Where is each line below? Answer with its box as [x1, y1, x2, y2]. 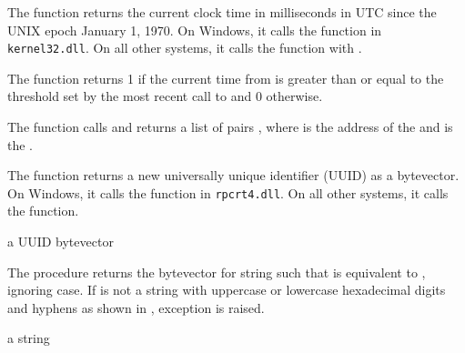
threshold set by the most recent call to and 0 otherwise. [7, 86, 323, 106]
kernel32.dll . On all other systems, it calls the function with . [7, 38, 362, 57]
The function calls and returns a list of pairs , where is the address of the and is [7, 117, 453, 136]
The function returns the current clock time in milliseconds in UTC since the [7, 3, 437, 21]
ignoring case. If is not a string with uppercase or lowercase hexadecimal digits [7, 280, 446, 299]
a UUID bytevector [7, 232, 114, 251]
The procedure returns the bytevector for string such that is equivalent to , [7, 262, 426, 281]
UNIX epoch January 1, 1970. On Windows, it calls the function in [7, 20, 382, 39]
